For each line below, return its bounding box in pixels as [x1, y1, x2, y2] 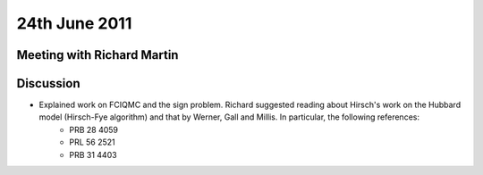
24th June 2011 [16, 13, 132, 33]
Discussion [16, 76, 80, 91]
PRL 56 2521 [69, 137, 115, 147]
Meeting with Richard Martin [16, 47, 179, 62]
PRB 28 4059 [69, 124, 119, 135]
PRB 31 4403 [69, 149, 117, 160]
